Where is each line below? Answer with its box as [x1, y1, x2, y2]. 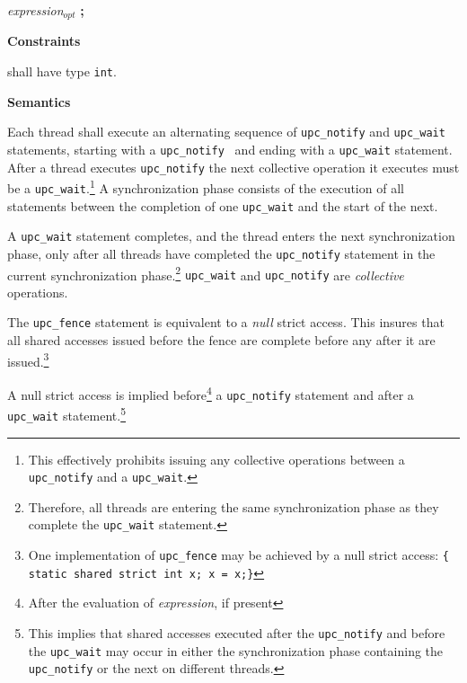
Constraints [7, 31, 81, 50]
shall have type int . [7, 62, 117, 81]
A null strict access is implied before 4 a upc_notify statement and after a [7, 382, 414, 404]
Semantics [7, 92, 71, 111]
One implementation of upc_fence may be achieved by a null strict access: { [28, 546, 449, 564]
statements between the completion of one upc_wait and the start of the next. [7, 196, 438, 215]
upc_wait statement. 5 [7, 404, 127, 424]
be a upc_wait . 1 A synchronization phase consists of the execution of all [7, 176, 404, 197]
